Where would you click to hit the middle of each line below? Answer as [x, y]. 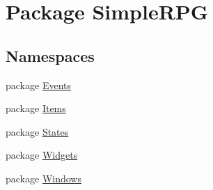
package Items [36, 108]
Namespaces [50, 55]
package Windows [44, 178]
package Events [38, 85]
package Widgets [42, 155]
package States [37, 131]
